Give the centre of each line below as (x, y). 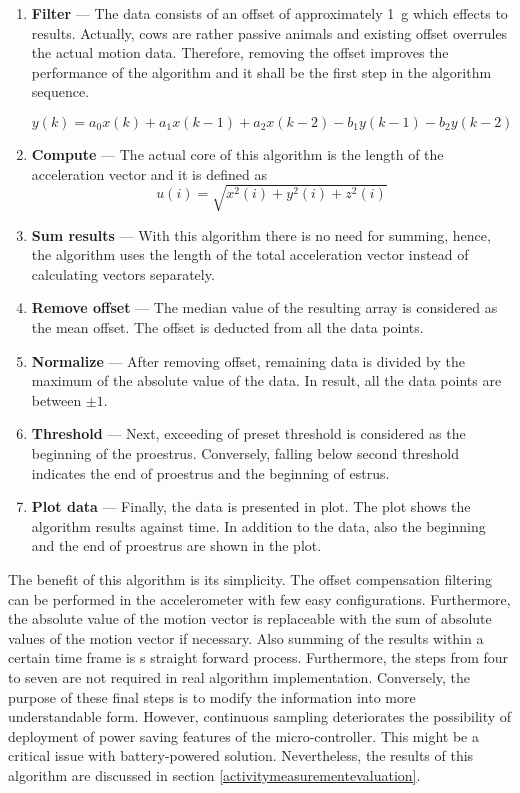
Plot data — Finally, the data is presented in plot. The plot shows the (251, 506)
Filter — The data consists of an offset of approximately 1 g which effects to (269, 13)
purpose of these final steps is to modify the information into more (212, 696)
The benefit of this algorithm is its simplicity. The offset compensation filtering (250, 579)
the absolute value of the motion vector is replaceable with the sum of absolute (250, 618)
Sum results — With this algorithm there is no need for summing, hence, (261, 234)
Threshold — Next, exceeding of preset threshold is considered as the (248, 433)
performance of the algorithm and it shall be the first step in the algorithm (261, 71)
